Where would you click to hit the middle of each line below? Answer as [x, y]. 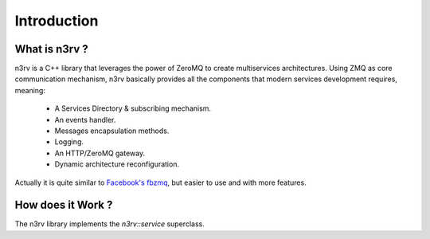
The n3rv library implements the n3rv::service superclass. [109, 224]
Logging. [69, 142]
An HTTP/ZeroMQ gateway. [100, 153]
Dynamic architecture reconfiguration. [117, 164]
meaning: [30, 90]
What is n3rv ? [51, 49]
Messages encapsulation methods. [112, 131]
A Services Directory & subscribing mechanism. [133, 108]
